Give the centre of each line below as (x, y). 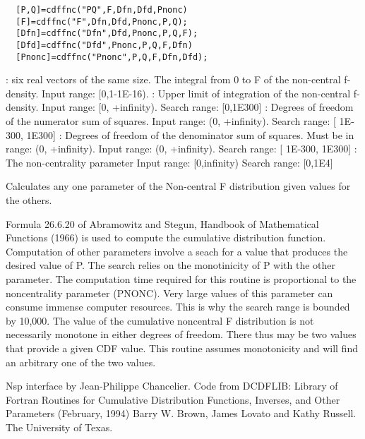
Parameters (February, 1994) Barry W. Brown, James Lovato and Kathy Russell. (181, 413)
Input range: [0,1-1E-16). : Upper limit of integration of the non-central (196, 93)
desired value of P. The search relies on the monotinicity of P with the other (171, 265)
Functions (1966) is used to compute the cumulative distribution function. (166, 237)
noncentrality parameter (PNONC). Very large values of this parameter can (169, 293)
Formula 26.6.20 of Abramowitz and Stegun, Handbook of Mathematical (162, 223)
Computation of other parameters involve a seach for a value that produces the (177, 251)
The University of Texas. (59, 427)
